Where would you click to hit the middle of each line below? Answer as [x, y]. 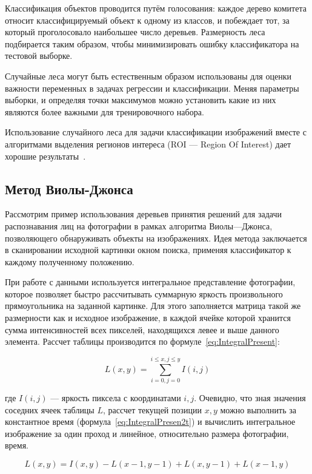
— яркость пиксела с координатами [116, 397]
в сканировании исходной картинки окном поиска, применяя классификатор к [148, 250]
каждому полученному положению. [70, 261]
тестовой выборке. [39, 56]
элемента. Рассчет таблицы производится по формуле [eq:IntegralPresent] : [142, 341]
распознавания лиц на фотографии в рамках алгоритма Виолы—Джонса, [139, 225]
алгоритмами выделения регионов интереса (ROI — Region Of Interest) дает [148, 144]
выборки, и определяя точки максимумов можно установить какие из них [141, 100]
